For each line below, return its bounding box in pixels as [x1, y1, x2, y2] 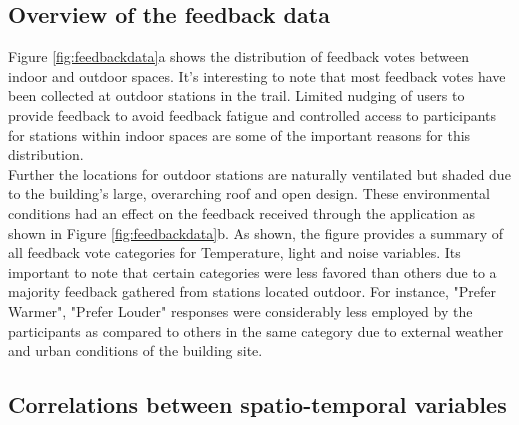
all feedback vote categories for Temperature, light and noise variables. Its [8, 242, 461, 263]
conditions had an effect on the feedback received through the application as [8, 202, 475, 223]
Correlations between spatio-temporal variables [8, 389, 507, 420]
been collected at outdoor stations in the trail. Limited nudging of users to [8, 85, 465, 106]
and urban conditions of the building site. [8, 340, 263, 361]
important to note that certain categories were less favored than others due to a [8, 261, 497, 282]
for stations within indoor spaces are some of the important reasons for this [8, 124, 471, 145]
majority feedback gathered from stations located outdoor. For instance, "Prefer [8, 281, 496, 302]
